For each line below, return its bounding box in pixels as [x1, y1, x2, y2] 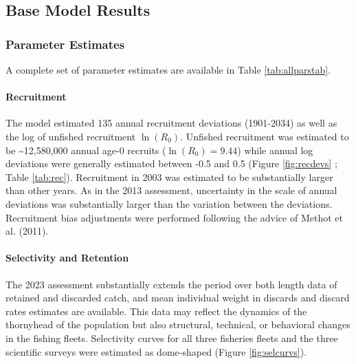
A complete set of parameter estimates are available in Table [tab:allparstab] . [5, 63, 331, 76]
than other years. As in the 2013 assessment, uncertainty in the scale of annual [5, 183, 337, 197]
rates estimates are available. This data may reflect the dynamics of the [5, 303, 307, 318]
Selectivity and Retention [5, 250, 129, 265]
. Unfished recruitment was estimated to [180, 129, 349, 143]
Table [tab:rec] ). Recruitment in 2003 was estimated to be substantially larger [5, 169, 333, 184]
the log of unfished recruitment [5, 129, 136, 143]
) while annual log [237, 142, 313, 157]
